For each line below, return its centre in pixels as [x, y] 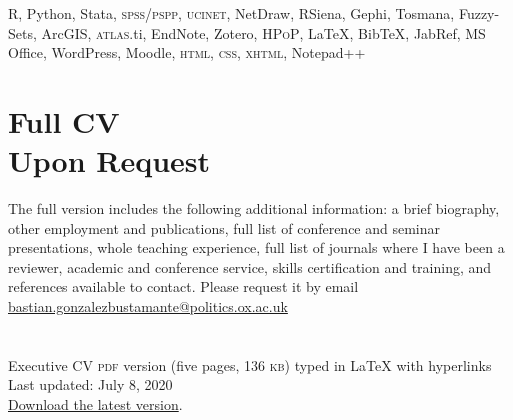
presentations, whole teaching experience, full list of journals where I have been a [256, 247]
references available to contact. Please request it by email [183, 286]
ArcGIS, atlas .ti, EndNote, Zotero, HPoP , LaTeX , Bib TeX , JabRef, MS [263, 32]
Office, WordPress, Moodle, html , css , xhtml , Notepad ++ [187, 52]
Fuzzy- [479, 13]
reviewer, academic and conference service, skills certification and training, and [250, 266]
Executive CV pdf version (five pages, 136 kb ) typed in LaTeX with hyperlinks [250, 364]
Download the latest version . [95, 404]
